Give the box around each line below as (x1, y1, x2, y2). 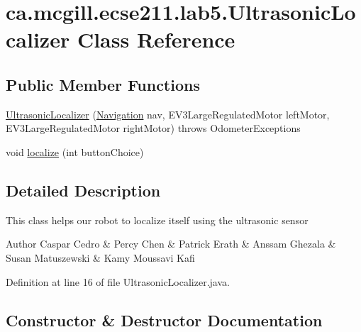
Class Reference (77, 25, 235, 54)
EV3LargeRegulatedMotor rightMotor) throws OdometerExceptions (6, 121, 301, 135)
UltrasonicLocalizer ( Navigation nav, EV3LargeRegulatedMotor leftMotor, (6, 106, 330, 121)
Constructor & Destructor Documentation (6, 309, 323, 331)
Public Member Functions (6, 73, 200, 95)
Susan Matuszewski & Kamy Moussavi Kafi (6, 250, 195, 265)
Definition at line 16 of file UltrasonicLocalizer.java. (6, 274, 230, 289)
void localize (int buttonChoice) (6, 144, 144, 159)
